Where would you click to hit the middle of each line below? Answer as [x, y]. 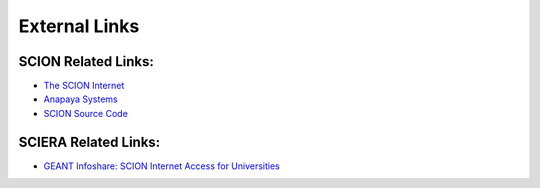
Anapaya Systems [81, 99]
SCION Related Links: [86, 61]
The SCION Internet [84, 86]
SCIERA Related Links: [89, 141]
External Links [79, 26]
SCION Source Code [86, 113]
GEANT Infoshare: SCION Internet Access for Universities [161, 166]
